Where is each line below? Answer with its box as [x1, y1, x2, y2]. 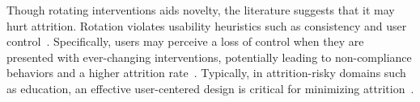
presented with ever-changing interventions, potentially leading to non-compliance [6, 48, 412, 65]
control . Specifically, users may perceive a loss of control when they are [6, 33, 364, 50]
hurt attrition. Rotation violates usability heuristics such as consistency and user [6, 17, 407, 34]
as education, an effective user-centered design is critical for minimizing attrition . [6, 80, 414, 96]
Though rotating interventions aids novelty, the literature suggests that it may [6, 2, 395, 18]
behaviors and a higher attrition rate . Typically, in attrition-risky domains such [6, 64, 406, 81]
